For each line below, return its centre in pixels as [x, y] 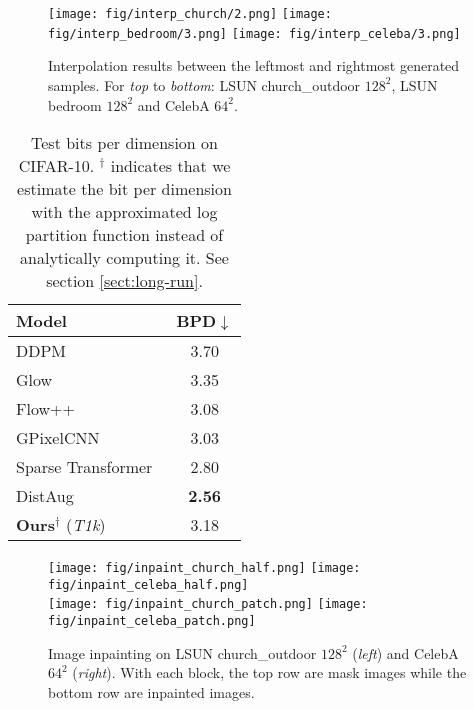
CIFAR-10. [56, 166]
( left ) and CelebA [405, 652]
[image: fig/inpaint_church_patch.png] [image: [208, 604]
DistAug [45, 496]
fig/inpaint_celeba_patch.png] [152, 621]
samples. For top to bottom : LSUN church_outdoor [204, 84]
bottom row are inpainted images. [151, 691]
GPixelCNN [58, 438]
